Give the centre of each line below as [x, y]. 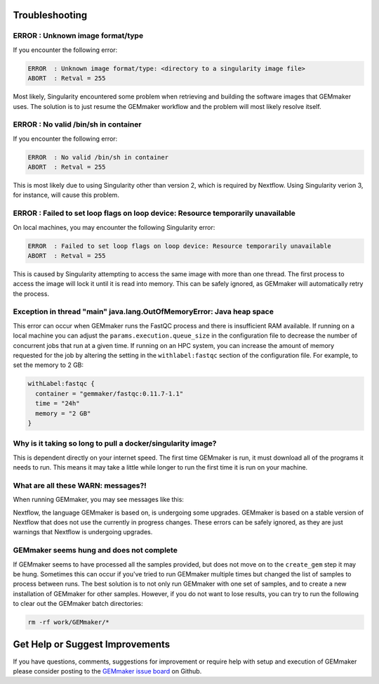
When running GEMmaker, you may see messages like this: [98, 500]
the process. [31, 293]
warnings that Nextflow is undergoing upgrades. [83, 532]
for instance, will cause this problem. [66, 195]
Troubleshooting [50, 15]
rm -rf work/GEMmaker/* [69, 622]
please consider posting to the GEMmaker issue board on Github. [107, 671]
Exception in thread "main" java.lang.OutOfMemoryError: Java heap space [143, 311]
